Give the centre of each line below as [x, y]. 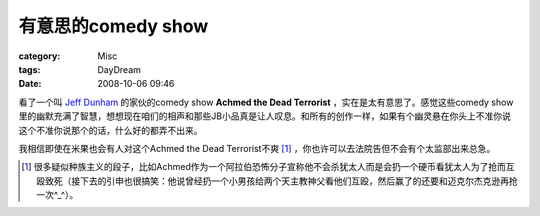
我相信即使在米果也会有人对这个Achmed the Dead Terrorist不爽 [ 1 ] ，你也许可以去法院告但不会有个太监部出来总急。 [257, 148]
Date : [30, 84]
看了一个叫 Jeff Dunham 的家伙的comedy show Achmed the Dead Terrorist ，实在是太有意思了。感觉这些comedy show [266, 102]
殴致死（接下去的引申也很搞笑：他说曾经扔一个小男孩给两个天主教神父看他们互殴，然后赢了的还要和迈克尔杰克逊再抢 [277, 181]
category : [39, 56]
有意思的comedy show [113, 26]
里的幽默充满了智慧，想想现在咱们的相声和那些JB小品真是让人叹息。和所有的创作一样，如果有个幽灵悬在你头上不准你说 [265, 116]
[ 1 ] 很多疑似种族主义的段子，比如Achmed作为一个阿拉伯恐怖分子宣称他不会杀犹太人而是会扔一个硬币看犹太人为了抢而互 [268, 167]
